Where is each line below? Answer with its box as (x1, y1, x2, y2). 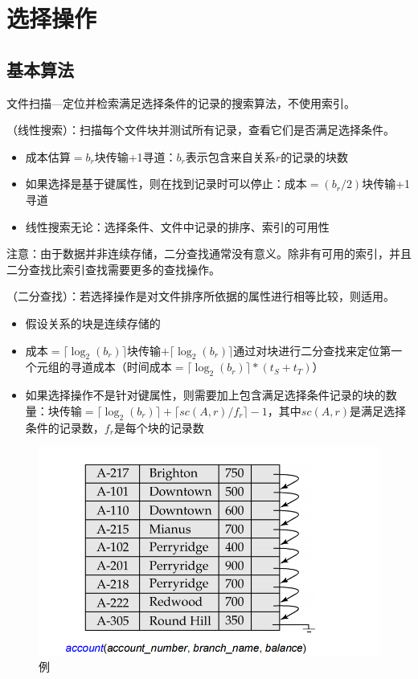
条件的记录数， (25, 419, 104, 436)
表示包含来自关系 (185, 148, 276, 165)
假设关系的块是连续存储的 (25, 314, 161, 331)
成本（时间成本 (92, 358, 172, 375)
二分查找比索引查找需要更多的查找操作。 (6, 260, 220, 277)
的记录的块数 (281, 148, 349, 165)
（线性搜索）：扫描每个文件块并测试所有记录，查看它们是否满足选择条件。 (6, 121, 395, 138)
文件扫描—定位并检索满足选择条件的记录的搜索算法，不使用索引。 (6, 94, 355, 111)
